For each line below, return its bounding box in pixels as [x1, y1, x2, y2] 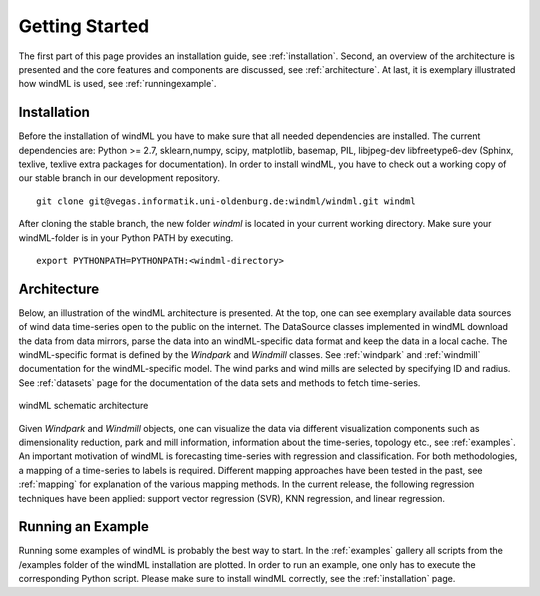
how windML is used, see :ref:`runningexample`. [18, 78, 217, 90]
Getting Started [18, 15, 150, 37]
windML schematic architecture [18, 400, 149, 412]
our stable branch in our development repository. [18, 172, 220, 184]
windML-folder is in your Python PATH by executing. [18, 231, 234, 244]
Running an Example [18, 518, 149, 535]
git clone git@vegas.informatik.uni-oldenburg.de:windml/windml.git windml [36, 195, 416, 207]
